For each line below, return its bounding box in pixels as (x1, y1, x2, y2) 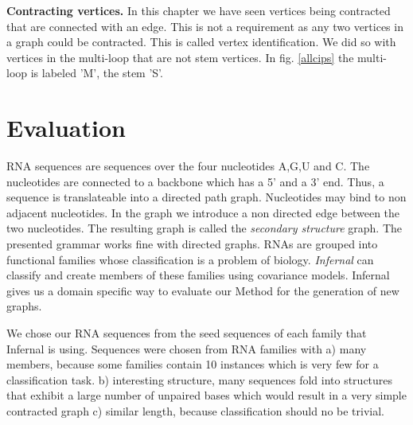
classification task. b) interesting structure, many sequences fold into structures (6, 371, 393, 388)
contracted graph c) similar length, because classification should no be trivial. (6, 403, 385, 419)
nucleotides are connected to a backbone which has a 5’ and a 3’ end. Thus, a (6, 173, 384, 189)
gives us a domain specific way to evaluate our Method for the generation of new (6, 282, 399, 298)
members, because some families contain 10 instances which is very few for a (6, 356, 379, 372)
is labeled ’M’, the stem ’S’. (30, 64, 163, 81)
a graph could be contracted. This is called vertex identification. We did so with (6, 33, 396, 50)
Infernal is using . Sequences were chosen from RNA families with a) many (6, 340, 367, 357)
